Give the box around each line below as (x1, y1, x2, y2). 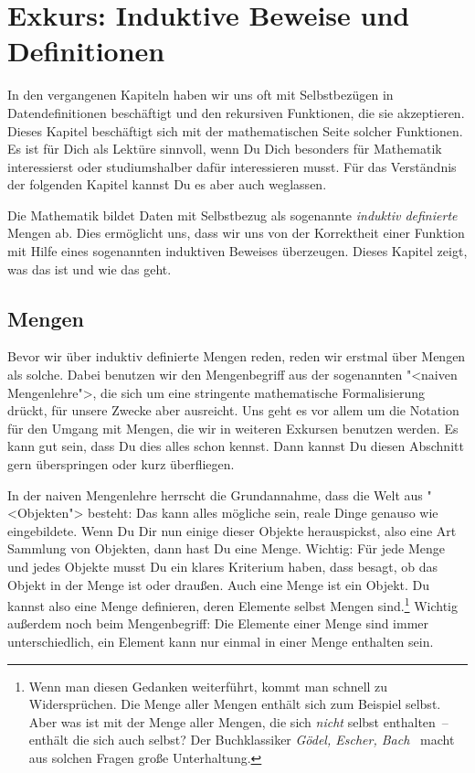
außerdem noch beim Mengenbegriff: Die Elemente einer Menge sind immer (7, 614, 429, 633)
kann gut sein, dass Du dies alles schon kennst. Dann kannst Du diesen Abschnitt (7, 436, 464, 456)
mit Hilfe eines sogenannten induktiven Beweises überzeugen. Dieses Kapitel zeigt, (7, 242, 468, 261)
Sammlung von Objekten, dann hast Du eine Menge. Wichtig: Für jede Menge (7, 539, 445, 558)
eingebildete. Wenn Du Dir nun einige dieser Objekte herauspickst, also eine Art (7, 521, 457, 540)
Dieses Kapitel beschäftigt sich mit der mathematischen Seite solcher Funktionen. (7, 121, 463, 140)
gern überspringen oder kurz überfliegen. (7, 455, 235, 474)
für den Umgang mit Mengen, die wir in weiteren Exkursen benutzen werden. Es (7, 418, 459, 437)
